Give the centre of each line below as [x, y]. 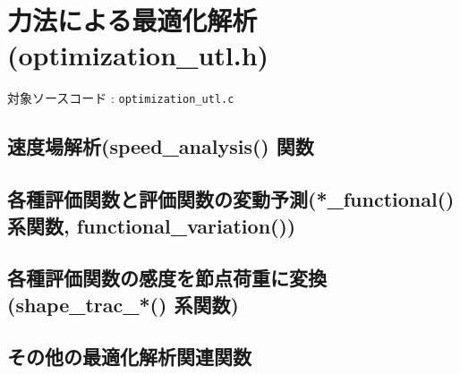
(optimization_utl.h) [138, 55]
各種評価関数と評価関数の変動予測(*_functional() [231, 199]
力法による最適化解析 [132, 20]
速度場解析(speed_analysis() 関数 [161, 146]
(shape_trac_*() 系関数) [123, 304]
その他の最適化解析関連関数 [129, 357]
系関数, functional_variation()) [152, 225]
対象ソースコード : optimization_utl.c [121, 98]
